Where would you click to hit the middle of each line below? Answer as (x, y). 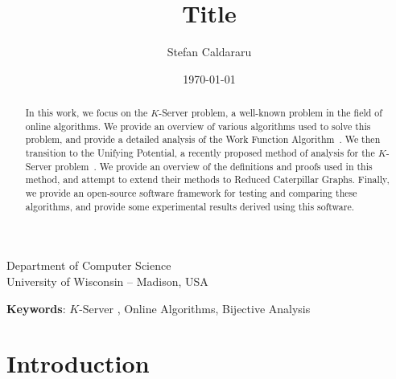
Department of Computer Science (89, 265)
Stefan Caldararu (209, 52)
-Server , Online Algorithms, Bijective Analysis (195, 308)
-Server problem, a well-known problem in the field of (270, 113)
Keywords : (36, 308)
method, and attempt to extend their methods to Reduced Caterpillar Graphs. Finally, (207, 179)
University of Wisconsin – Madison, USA (107, 281)
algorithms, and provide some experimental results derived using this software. (190, 206)
